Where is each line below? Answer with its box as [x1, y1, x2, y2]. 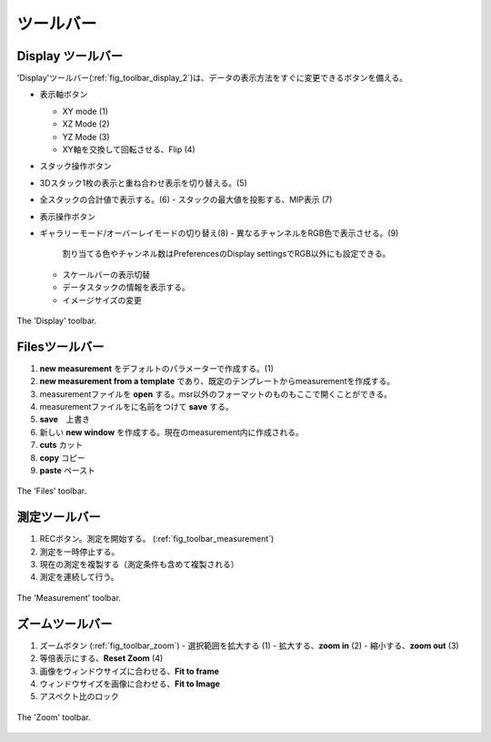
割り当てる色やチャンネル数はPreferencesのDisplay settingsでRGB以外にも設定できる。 [62, 249, 391, 259]
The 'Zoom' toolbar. [16, 711, 91, 723]
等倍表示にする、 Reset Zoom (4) [39, 653, 164, 664]
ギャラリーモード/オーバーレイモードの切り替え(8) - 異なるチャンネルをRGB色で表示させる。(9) [39, 228, 399, 239]
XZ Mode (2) [62, 118, 110, 129]
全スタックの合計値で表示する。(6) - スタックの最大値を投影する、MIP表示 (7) [39, 194, 333, 205]
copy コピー [39, 452, 85, 463]
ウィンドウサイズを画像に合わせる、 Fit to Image [39, 678, 220, 689]
